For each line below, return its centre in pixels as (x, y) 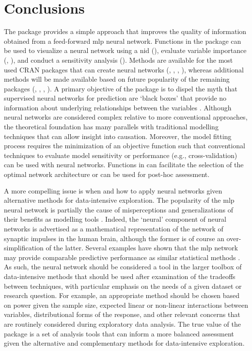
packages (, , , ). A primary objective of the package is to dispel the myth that (121, 88)
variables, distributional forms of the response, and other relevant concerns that (122, 314)
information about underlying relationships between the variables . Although (118, 107)
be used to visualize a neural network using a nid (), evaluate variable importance (125, 50)
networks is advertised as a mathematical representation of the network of (114, 228)
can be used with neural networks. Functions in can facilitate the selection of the (124, 165)
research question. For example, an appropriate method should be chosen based (122, 295)
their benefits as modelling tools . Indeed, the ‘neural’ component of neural (115, 219)
